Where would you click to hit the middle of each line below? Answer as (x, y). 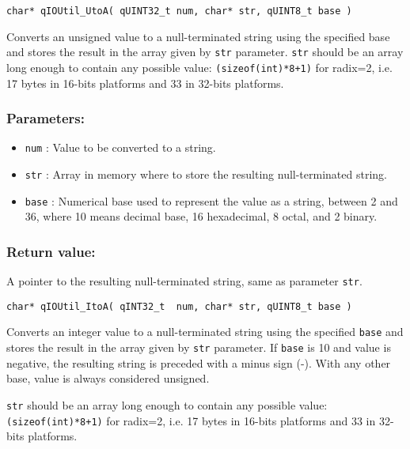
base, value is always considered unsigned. (108, 378)
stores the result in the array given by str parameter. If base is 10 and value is (199, 347)
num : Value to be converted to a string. (120, 147)
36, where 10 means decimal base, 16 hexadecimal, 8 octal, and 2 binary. (201, 216)
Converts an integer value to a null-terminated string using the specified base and (205, 332)
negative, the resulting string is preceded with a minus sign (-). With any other (199, 362)
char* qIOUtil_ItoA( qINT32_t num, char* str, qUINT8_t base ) (179, 306)
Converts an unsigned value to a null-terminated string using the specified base (198, 36)
